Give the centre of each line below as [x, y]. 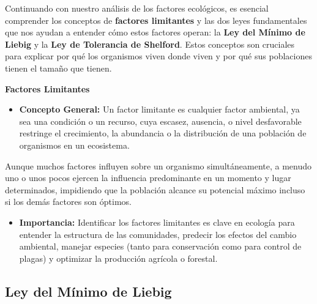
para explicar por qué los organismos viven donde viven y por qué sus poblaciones [158, 56]
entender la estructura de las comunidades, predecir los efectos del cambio [158, 234]
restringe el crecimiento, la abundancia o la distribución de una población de [163, 133]
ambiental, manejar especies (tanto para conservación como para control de [160, 246]
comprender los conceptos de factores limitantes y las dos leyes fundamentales [156, 20]
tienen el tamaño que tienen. [58, 68]
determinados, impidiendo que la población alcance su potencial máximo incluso [155, 189]
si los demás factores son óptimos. [68, 202]
